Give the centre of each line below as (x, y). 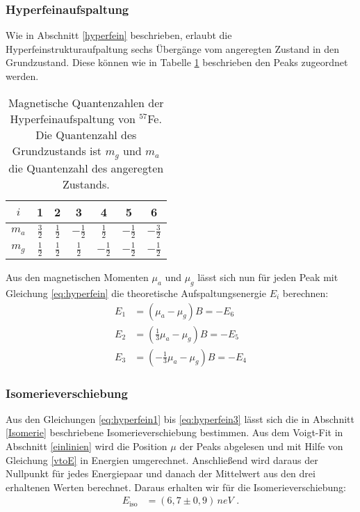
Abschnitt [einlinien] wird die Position (87, 446)
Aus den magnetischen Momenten (77, 277)
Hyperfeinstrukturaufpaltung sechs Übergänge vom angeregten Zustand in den (173, 48)
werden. (22, 76)
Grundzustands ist (57, 150)
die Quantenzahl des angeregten (86, 168)
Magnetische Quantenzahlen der (86, 102)
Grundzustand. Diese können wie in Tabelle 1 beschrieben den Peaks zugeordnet (177, 62)
